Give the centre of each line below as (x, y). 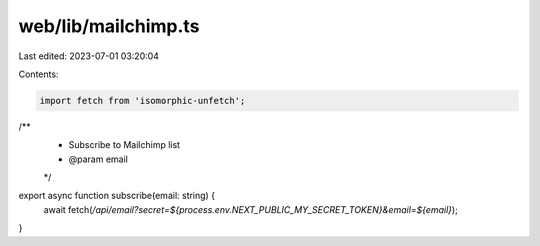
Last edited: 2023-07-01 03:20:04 (89, 56)
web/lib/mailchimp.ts (109, 26)
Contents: (38, 74)
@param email (98, 159)
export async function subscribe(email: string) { (116, 196)
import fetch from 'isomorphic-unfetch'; (142, 100)
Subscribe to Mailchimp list (124, 145)
